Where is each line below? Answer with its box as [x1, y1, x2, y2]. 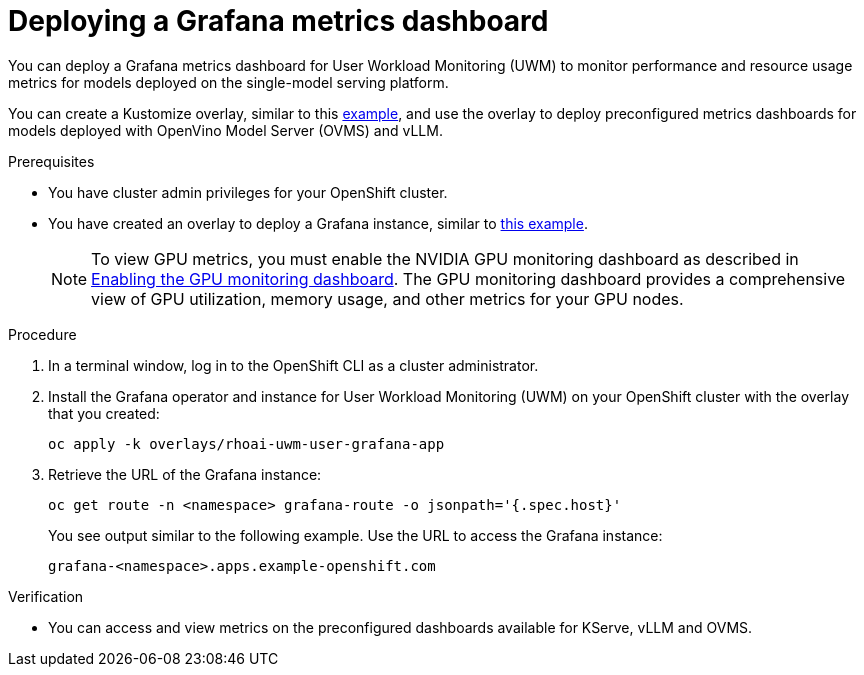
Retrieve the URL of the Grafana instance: [48, 465, 322, 483]
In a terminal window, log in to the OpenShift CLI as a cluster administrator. [48, 356, 539, 374]
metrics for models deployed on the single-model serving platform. [8, 73, 449, 91]
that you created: [48, 404, 160, 422]
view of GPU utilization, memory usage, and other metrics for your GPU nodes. [91, 288, 684, 309]
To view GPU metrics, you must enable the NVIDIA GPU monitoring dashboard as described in [91, 248, 799, 269]
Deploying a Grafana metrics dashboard [8, 4, 549, 38]
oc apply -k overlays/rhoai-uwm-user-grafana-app [48, 435, 445, 452]
